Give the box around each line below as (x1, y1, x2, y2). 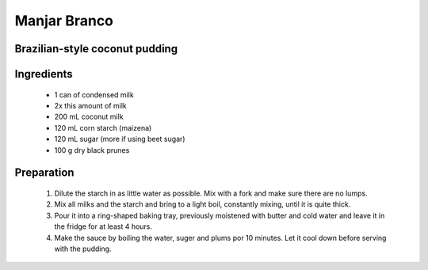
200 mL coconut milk (54, 112, 124, 122)
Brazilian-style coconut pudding (14, 42, 178, 55)
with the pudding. (54, 244, 112, 253)
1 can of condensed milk (54, 89, 134, 99)
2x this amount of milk (54, 101, 127, 110)
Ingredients (14, 67, 73, 81)
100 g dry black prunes (54, 145, 130, 154)
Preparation (14, 166, 75, 180)
